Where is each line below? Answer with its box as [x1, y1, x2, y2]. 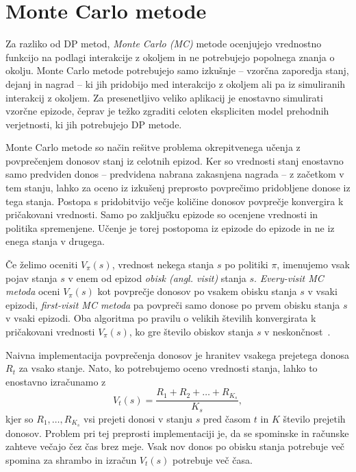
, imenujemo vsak [277, 257, 350, 272]
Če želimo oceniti [5, 257, 78, 272]
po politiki [225, 257, 268, 272]
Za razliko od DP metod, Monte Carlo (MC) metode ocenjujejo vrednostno [5, 36, 322, 51]
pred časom [203, 411, 251, 425]
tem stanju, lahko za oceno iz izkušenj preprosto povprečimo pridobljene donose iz [5, 180, 351, 195]
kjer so [5, 411, 34, 425]
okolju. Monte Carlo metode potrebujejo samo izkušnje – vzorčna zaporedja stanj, [5, 63, 349, 78]
